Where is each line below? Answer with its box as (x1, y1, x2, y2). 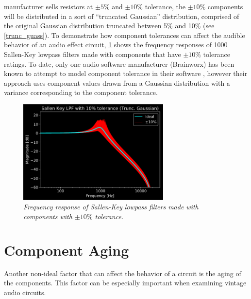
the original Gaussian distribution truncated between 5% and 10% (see (4, 20, 215, 31)
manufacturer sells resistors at (4, 1, 93, 11)
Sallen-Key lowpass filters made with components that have (4, 49, 181, 59)
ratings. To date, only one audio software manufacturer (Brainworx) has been (4, 58, 234, 69)
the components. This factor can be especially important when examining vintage (4, 278, 247, 288)
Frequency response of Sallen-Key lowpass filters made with (23, 202, 199, 212)
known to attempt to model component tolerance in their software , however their (4, 68, 248, 78)
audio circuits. (4, 287, 46, 297)
